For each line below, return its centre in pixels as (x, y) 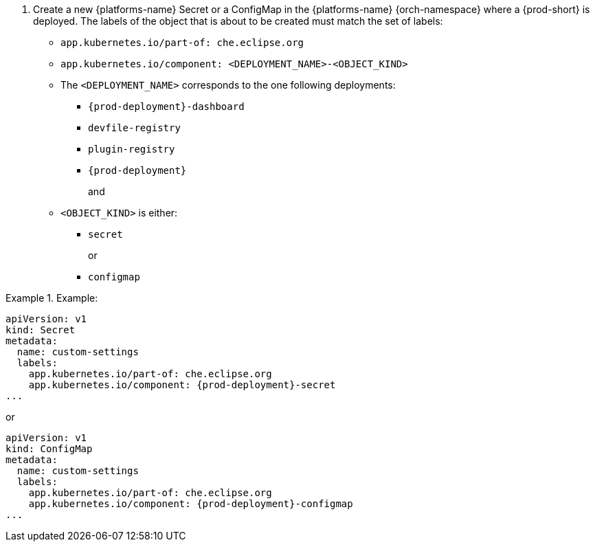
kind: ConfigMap (49, 449)
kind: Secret (41, 330)
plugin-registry (132, 149)
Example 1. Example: (52, 298)
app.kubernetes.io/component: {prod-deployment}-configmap (191, 504)
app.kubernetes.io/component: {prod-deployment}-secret (182, 385)
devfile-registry (134, 128)
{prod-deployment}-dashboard (166, 107)
